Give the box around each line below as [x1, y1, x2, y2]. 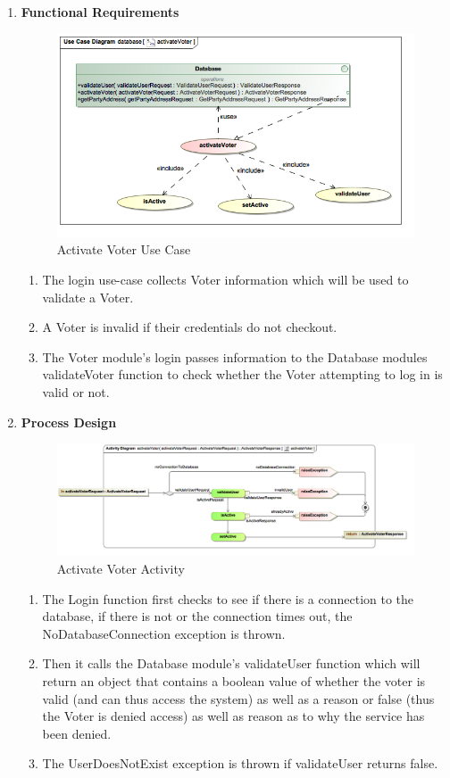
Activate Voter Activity [56, 559, 185, 578]
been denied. [42, 724, 112, 742]
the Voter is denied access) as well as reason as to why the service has [42, 707, 425, 725]
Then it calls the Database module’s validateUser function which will [42, 654, 421, 673]
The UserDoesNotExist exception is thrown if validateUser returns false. [42, 754, 438, 773]
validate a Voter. [42, 287, 134, 306]
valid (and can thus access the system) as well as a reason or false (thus [42, 689, 435, 708]
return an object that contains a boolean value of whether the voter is [42, 671, 426, 690]
